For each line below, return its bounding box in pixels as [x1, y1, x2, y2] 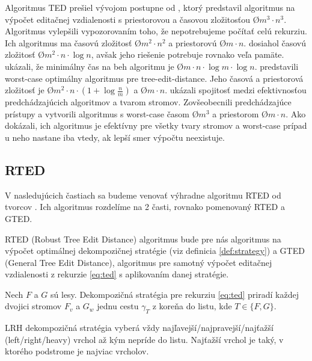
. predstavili [254, 60, 299, 72]
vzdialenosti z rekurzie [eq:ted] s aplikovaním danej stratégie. [5, 268, 229, 280]
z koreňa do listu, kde [152, 300, 232, 312]
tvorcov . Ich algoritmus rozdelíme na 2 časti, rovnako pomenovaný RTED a [5, 200, 285, 213]
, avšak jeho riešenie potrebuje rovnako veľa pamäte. [91, 48, 284, 61]
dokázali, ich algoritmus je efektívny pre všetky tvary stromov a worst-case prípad [5, 119, 307, 132]
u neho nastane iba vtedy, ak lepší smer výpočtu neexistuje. [5, 131, 225, 143]
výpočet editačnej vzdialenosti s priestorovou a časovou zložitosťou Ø [5, 13, 260, 25]
